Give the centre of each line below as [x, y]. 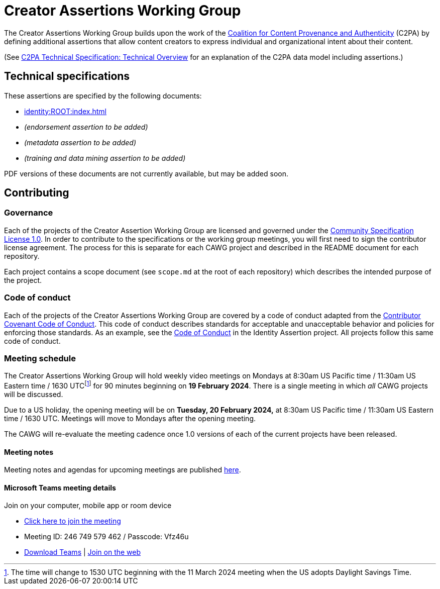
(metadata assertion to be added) [80, 142]
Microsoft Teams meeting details [60, 487]
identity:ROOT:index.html [65, 111]
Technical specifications [67, 76]
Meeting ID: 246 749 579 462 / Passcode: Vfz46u [106, 537]
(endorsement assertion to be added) [86, 127]
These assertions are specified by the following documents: [103, 95]
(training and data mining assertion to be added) [105, 158]
